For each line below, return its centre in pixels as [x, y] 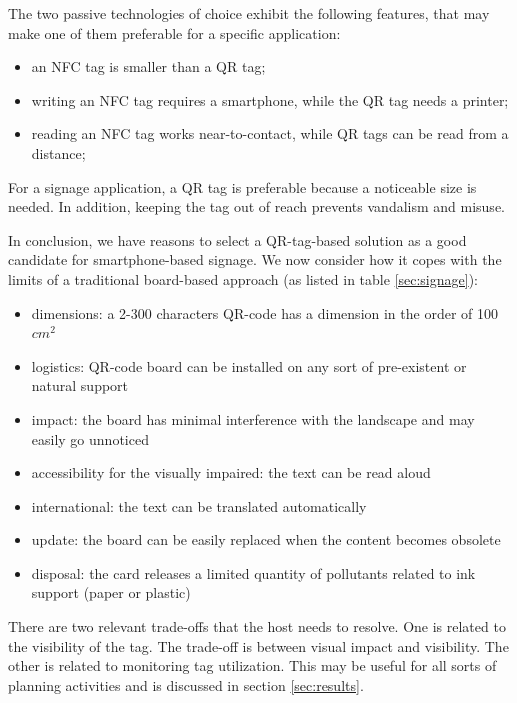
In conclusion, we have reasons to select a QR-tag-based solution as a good [237, 239]
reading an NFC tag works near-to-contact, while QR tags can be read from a [270, 133]
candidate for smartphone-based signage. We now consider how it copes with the [255, 259]
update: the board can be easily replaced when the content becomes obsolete [266, 539]
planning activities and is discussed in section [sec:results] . [186, 684]
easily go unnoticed [90, 438]
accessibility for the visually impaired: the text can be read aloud [231, 472]
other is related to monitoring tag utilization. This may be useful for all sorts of [252, 665]
